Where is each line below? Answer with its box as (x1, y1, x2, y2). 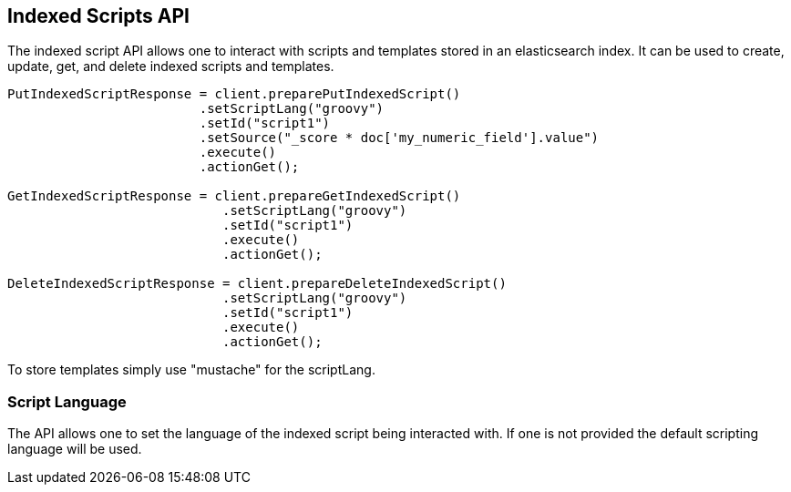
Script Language (7, 392, 127, 411)
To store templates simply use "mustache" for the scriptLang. (7, 362, 375, 378)
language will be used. (7, 441, 142, 457)
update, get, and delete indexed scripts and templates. (7, 58, 334, 75)
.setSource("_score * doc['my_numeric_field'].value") (199, 130, 600, 146)
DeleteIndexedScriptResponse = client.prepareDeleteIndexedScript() (7, 276, 507, 292)
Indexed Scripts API (7, 5, 190, 27)
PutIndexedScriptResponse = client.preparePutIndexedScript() (7, 87, 461, 102)
